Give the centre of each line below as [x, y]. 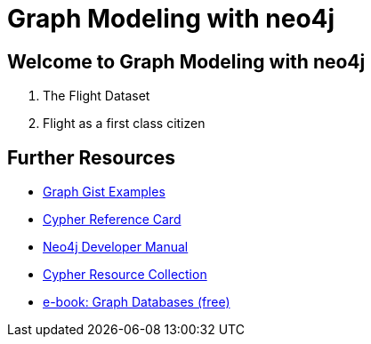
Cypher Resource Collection [125, 275]
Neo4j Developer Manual [116, 247]
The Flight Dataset [97, 96]
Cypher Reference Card [112, 220]
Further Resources [91, 157]
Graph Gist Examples [104, 192]
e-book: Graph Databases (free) [137, 302]
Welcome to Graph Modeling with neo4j [186, 61]
